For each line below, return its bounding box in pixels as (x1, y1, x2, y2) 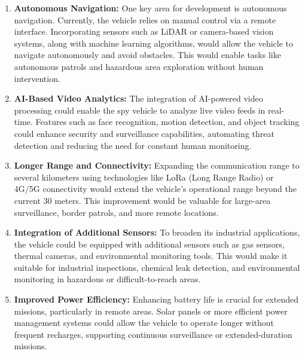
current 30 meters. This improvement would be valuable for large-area (14, 194, 271, 206)
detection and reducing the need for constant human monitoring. (14, 139, 252, 151)
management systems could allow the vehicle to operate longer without (14, 316, 274, 329)
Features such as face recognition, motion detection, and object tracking (35, 115, 300, 128)
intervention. (14, 72, 60, 84)
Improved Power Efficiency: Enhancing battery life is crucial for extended (14, 293, 298, 306)
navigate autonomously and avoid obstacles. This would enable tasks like (14, 48, 281, 61)
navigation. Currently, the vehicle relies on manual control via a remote (14, 13, 276, 26)
